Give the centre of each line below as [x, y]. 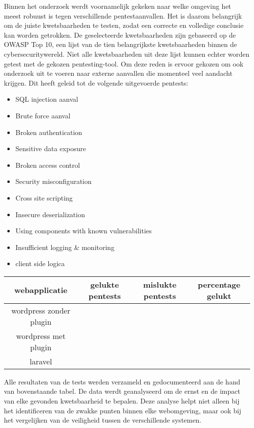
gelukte [105, 284]
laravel [41, 361]
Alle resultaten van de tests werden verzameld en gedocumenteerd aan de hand [122, 381]
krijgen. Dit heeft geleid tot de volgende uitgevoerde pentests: [96, 82]
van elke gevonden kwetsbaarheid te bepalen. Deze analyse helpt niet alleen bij [122, 401]
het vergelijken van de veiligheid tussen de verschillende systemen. [103, 420]
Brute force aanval [43, 115]
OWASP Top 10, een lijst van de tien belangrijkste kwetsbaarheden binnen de [120, 44]
